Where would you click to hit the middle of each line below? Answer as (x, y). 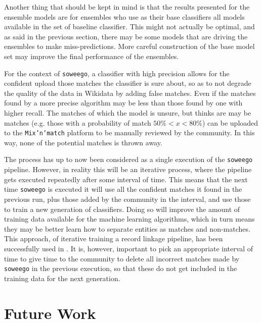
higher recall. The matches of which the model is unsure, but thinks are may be (128, 113)
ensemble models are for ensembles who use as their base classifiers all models (124, 16)
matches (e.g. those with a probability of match (78, 122)
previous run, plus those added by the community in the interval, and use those (127, 199)
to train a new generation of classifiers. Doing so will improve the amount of (122, 209)
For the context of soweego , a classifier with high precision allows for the (117, 73)
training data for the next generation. (62, 278)
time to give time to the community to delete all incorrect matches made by (122, 258)
